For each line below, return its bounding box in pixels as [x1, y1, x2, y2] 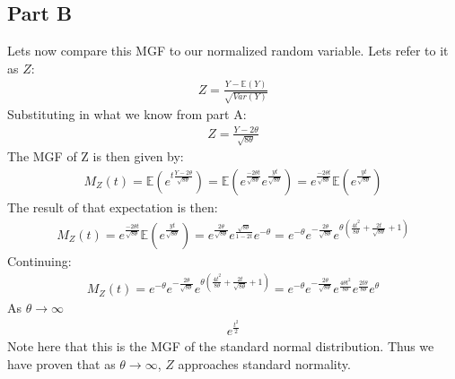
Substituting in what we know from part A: [7, 105, 247, 124]
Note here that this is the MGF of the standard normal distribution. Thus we [7, 336, 434, 355]
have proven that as [7, 354, 116, 373]
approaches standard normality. [178, 354, 351, 373]
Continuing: [7, 252, 72, 271]
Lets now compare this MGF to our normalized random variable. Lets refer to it [7, 41, 449, 60]
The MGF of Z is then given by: [7, 147, 184, 166]
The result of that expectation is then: [7, 197, 218, 216]
